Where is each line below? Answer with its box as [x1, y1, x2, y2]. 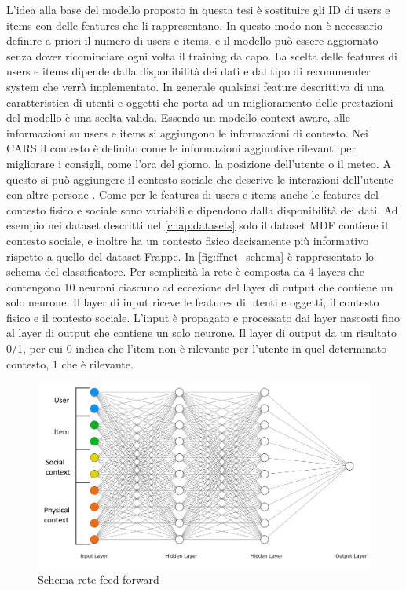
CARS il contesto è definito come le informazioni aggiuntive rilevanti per [6, 140, 356, 156]
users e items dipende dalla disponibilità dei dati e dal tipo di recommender [6, 63, 371, 79]
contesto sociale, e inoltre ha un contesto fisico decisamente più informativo [6, 232, 369, 248]
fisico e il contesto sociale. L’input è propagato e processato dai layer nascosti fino [6, 309, 400, 325]
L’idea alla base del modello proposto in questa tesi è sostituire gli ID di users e [6, 2, 390, 17]
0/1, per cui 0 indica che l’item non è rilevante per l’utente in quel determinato [6, 340, 387, 357]
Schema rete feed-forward [38, 570, 159, 587]
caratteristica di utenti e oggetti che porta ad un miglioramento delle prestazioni [6, 93, 393, 110]
